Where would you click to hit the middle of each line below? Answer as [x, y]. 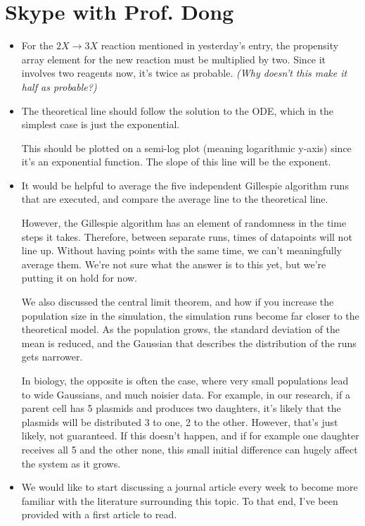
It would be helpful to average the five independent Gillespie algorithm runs [185, 185]
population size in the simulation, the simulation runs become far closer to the [190, 315]
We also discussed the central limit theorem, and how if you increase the [178, 302]
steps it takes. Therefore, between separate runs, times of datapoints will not [187, 236]
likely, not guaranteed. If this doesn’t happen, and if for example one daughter [190, 436]
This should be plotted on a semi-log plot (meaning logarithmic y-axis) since [186, 148]
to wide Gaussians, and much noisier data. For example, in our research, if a [186, 394]
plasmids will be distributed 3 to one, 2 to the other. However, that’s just [180, 421]
